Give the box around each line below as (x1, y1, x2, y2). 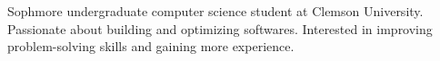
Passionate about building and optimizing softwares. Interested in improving (7, 19, 433, 38)
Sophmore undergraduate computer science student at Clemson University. (7, 2, 424, 20)
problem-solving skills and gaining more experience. (7, 37, 295, 56)
